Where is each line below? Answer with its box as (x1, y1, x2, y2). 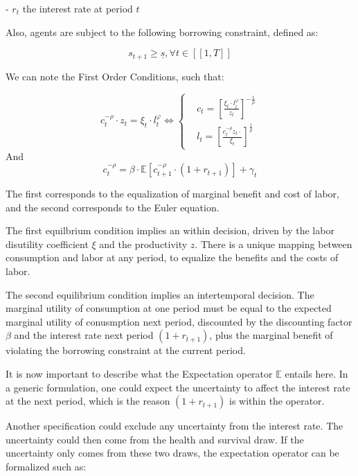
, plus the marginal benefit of (209, 328, 333, 342)
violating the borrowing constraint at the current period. (6, 343, 246, 358)
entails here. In (285, 367, 348, 381)
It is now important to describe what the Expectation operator (6, 367, 273, 381)
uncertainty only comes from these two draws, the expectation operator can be (6, 446, 339, 460)
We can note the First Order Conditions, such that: (6, 69, 224, 83)
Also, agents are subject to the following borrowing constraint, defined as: (6, 24, 319, 39)
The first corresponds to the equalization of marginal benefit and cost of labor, (6, 186, 339, 201)
